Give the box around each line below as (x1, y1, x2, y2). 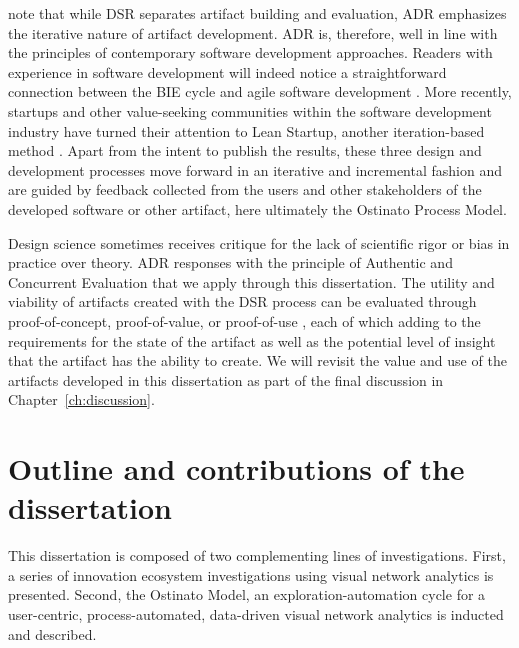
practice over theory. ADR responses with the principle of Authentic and (8, 252, 453, 273)
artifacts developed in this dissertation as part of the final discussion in (8, 369, 444, 390)
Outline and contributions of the (8, 448, 465, 489)
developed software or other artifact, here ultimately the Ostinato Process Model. (8, 198, 507, 219)
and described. (8, 623, 97, 644)
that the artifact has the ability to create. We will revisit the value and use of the (8, 350, 507, 371)
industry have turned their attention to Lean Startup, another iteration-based (8, 120, 485, 141)
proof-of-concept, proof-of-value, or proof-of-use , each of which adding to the (8, 310, 481, 331)
